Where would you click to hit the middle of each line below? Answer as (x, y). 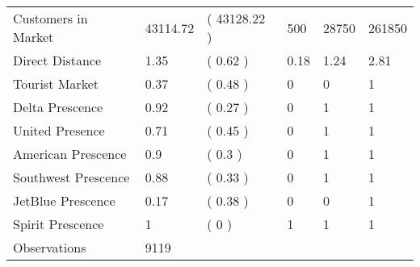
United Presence (59, 130)
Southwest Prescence (71, 177)
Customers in (50, 18)
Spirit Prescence (59, 224)
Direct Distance (57, 60)
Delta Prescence (58, 107)
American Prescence (70, 154)
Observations (50, 247)
